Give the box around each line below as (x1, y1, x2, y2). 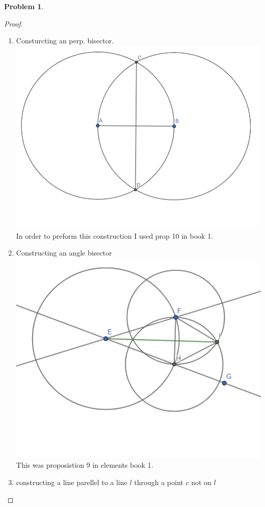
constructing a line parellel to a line (16, 477, 127, 488)
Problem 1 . (4, 1, 44, 11)
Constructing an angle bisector (16, 247, 112, 258)
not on (191, 477, 211, 488)
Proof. (4, 18, 23, 29)
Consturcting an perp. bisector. (16, 35, 114, 46)
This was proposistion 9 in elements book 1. (16, 460, 153, 470)
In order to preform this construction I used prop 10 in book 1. (16, 230, 214, 241)
